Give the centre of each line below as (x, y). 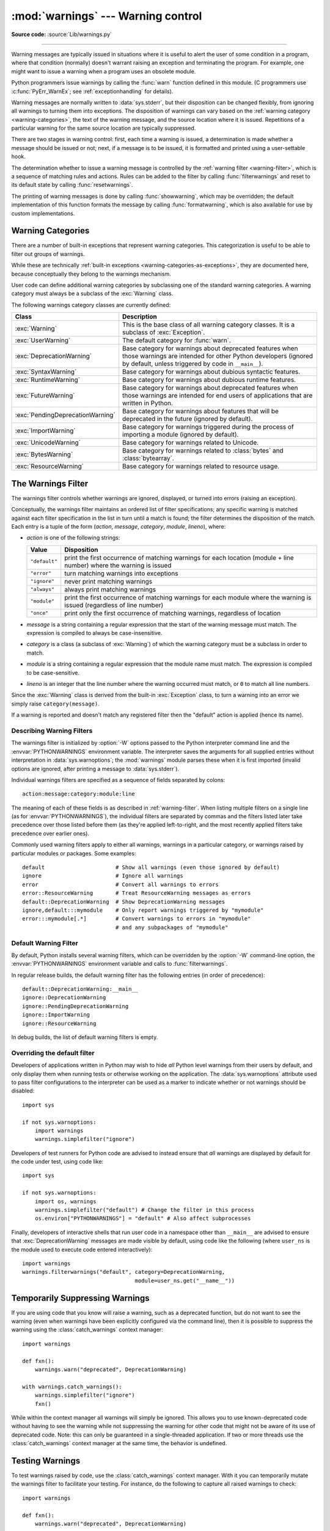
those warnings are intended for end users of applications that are (218, 396)
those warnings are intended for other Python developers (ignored (218, 356)
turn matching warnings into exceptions (121, 573)
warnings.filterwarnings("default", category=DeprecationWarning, (124, 1272)
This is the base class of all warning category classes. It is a (209, 325)
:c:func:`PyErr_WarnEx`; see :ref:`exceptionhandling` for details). (92, 91)
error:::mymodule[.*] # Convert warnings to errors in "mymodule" (137, 919)
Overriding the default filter (53, 1053)
